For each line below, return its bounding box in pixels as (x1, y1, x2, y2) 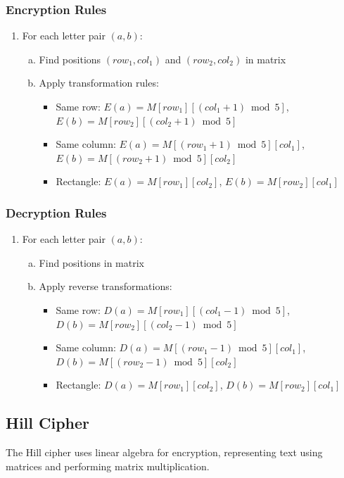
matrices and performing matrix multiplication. (6, 458, 210, 473)
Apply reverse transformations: (39, 279, 172, 294)
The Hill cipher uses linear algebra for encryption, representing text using (6, 445, 323, 460)
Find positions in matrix (39, 255, 144, 270)
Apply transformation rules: (39, 75, 159, 90)
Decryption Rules (6, 203, 107, 221)
